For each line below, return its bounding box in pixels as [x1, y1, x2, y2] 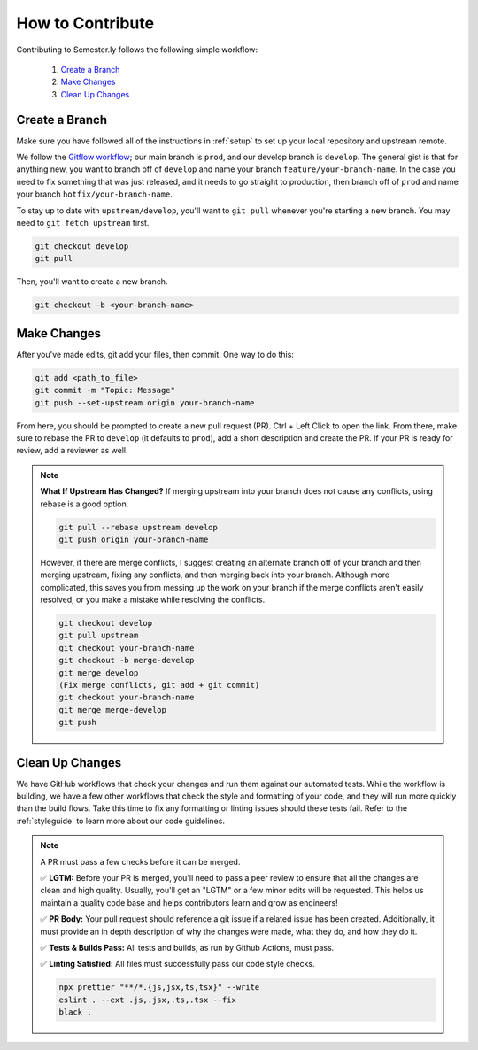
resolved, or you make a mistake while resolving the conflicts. [40, 594, 266, 606]
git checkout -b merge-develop [58, 655, 195, 666]
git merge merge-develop [58, 705, 167, 714]
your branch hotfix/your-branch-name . [16, 189, 173, 199]
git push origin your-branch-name [58, 534, 209, 544]
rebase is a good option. [40, 498, 129, 509]
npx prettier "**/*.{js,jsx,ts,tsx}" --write [58, 983, 260, 992]
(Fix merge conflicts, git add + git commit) [58, 680, 260, 690]
